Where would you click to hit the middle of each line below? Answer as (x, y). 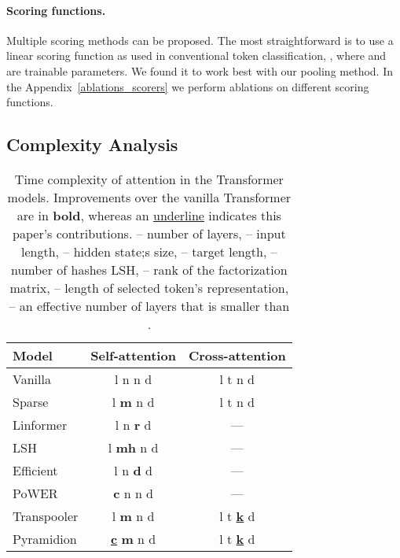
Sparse (31, 401)
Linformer (40, 424)
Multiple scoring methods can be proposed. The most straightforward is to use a (200, 40)
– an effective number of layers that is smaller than (149, 305)
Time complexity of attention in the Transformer (149, 179)
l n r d (133, 424)
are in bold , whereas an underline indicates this (149, 215)
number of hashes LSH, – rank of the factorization (149, 269)
